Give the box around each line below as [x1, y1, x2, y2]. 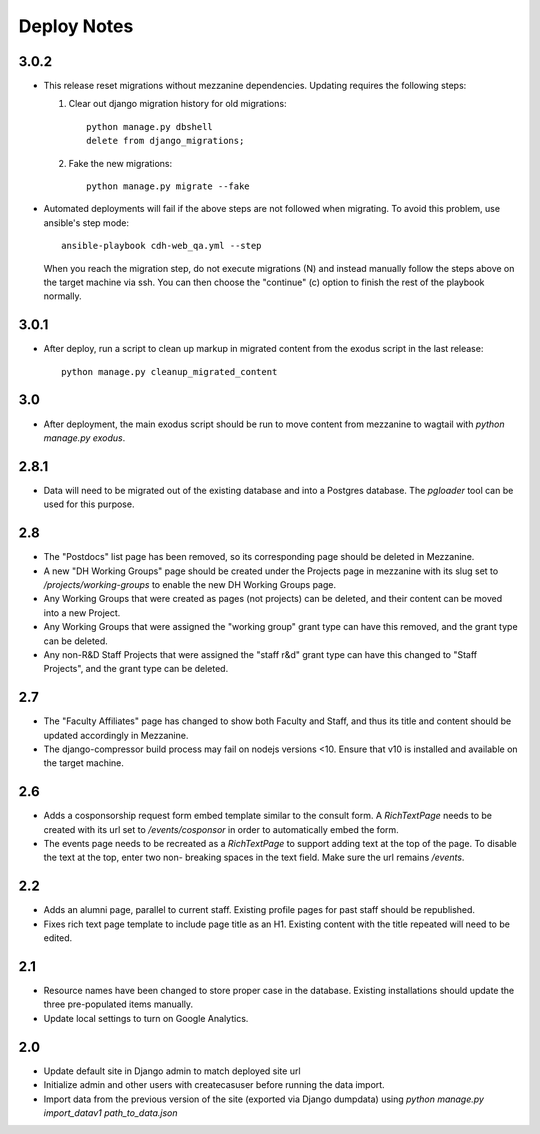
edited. [43, 932, 73, 944]
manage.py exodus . [43, 431, 126, 444]
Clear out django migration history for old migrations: [68, 98, 287, 110]
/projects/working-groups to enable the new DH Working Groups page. [43, 578, 337, 590]
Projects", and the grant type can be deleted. [43, 663, 229, 675]
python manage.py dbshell [86, 121, 214, 132]
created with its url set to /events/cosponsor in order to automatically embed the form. [43, 823, 399, 835]
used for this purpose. [43, 498, 135, 510]
